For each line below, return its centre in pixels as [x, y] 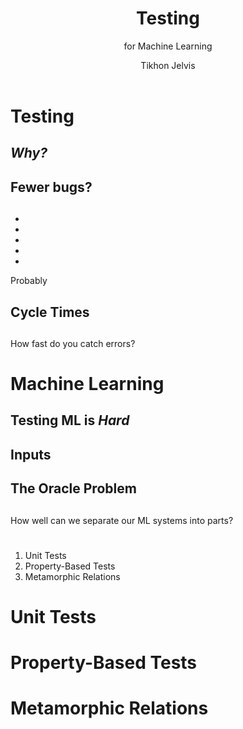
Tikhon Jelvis [168, 65]
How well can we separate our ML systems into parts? [122, 520]
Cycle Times [50, 312]
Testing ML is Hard [70, 420]
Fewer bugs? [51, 187]
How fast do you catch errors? [73, 343]
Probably [29, 281]
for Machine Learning [168, 46]
